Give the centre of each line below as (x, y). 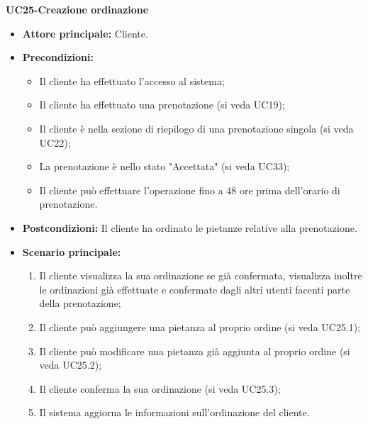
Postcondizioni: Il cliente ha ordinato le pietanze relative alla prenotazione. (190, 227)
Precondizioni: (58, 57)
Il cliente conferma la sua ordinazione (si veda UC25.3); (160, 388)
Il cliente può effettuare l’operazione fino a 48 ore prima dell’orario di (190, 190)
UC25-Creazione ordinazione (77, 9)
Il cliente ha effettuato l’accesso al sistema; (132, 80)
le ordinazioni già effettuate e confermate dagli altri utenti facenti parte (195, 289)
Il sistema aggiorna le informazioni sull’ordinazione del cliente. (174, 412)
